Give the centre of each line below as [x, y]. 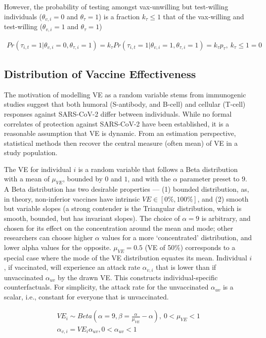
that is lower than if [186, 267]
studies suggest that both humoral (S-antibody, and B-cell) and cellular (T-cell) [125, 104]
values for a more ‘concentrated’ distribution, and [177, 237]
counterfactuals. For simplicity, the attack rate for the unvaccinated [106, 287]
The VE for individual [38, 169]
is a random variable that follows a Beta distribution [158, 169]
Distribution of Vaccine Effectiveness [100, 73]
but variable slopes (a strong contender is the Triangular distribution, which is [123, 208]
